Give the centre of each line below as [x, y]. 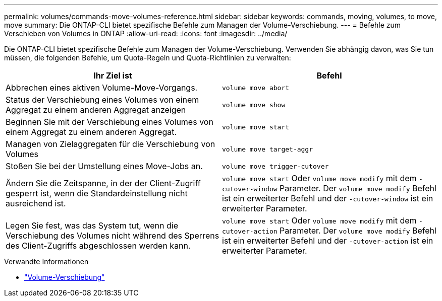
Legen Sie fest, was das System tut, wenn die [92, 225]
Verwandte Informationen [46, 261]
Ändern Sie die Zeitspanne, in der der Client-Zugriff [103, 183]
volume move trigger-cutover [275, 166]
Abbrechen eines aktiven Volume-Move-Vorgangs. [102, 88]
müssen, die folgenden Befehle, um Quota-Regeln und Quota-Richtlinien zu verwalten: [148, 58]
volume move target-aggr [268, 149]
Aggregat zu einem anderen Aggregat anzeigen [96, 110]
